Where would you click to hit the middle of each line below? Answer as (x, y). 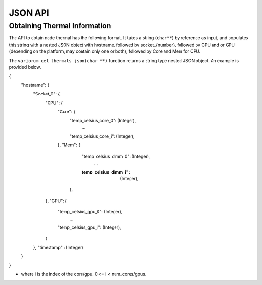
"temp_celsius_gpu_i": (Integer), (89, 227)
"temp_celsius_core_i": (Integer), (102, 136)
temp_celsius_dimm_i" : (106, 172)
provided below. (25, 67)
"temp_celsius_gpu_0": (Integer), (90, 212)
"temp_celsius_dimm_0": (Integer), (116, 156)
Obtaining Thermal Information (60, 26)
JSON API (29, 13)
